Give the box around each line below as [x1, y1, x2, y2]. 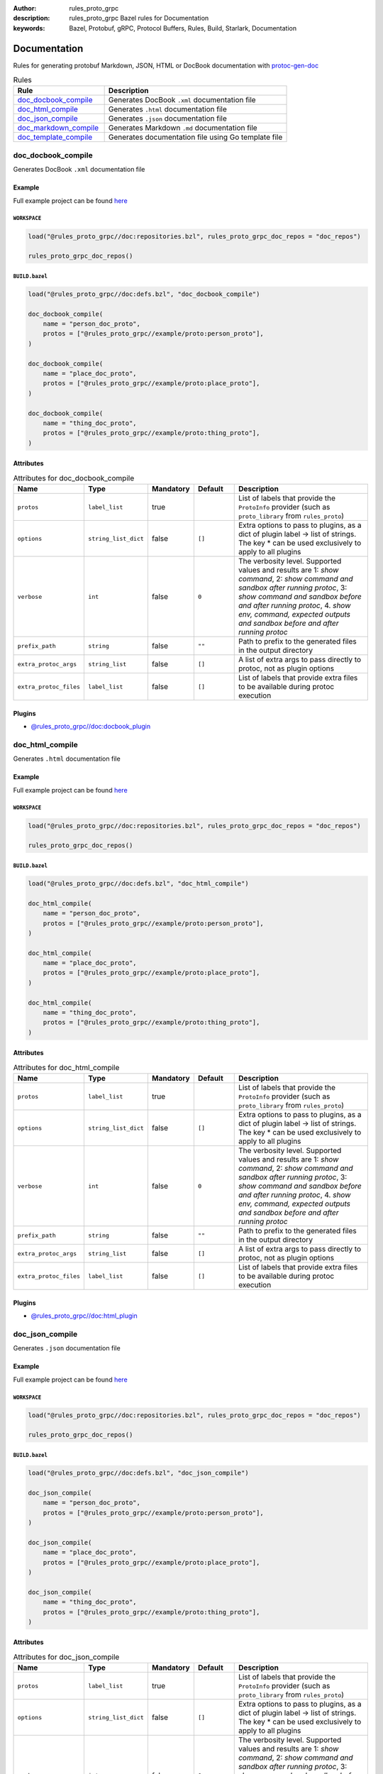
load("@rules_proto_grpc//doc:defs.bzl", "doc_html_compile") [28, 879, 249, 887]
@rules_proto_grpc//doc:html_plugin [30, 1311, 138, 1320]
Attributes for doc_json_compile [13, 1652, 120, 1662]
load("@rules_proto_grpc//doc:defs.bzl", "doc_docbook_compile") [28, 290, 260, 298]
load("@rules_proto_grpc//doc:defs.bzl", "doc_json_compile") [28, 1469, 249, 1477]
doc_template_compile [17, 132, 92, 142]
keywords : [13, 23, 45, 32]
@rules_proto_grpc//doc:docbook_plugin [30, 722, 151, 731]
